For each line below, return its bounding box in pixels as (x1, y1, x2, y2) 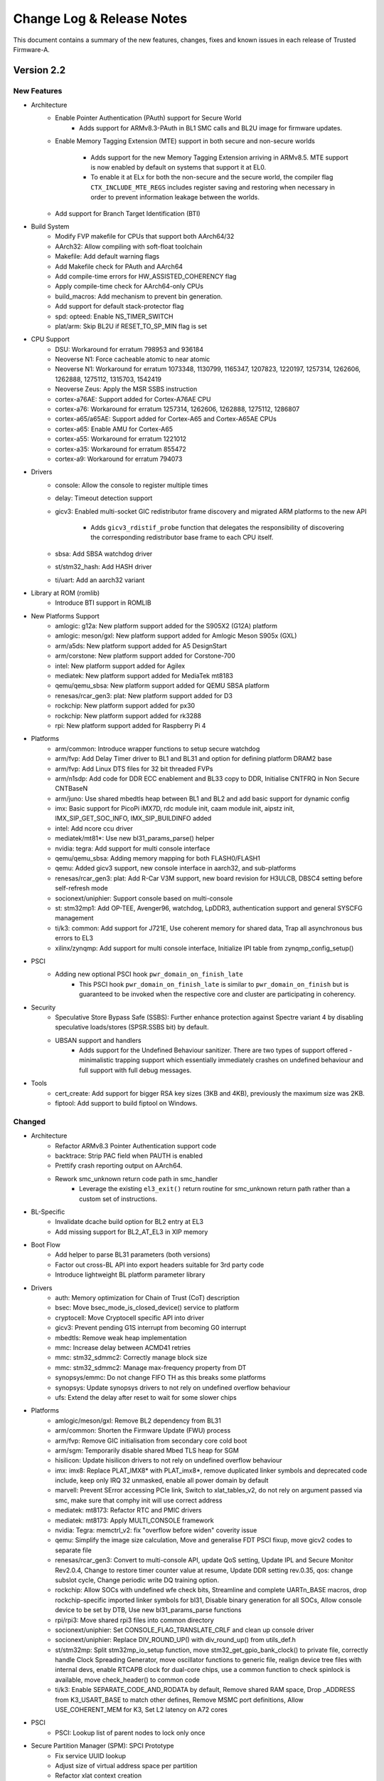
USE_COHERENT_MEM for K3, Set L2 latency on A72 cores (55, 1705, 228, 1714)
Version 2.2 (13, 64, 66, 76)
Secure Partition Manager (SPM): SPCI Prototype (31, 1742, 174, 1750)
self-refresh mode (55, 884, 108, 893)
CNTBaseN (55, 784, 88, 793)
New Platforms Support (31, 611, 100, 620)
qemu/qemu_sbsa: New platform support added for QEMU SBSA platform (55, 681, 270, 690)
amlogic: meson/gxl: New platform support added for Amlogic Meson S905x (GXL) (55, 631, 297, 640)
